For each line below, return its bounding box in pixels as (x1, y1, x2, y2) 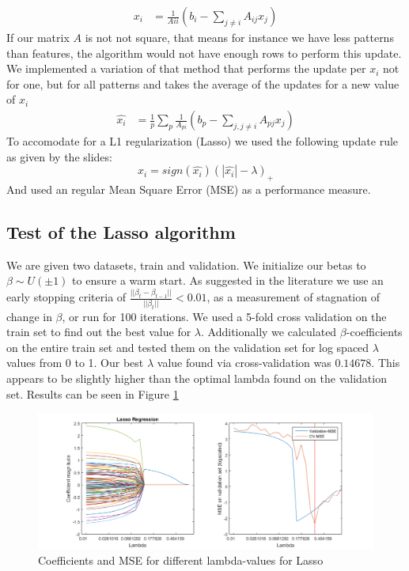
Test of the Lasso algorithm (6, 220, 236, 244)
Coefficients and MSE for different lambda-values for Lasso (38, 551, 324, 568)
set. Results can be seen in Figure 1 (6, 385, 179, 402)
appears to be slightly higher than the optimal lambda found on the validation (6, 369, 387, 386)
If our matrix (6, 29, 70, 46)
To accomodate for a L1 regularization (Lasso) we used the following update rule (6, 133, 399, 149)
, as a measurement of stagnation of (206, 289, 380, 305)
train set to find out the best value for (6, 323, 191, 340)
